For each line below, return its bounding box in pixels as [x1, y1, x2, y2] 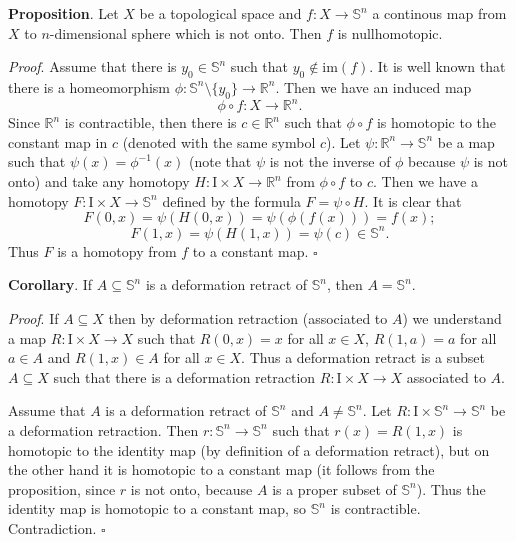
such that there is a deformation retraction [53, 366, 316, 387]
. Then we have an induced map [275, 76, 472, 97]
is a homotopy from [57, 240, 177, 261]
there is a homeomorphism [8, 76, 170, 97]
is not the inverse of [269, 151, 391, 172]
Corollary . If [8, 274, 93, 295]
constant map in [8, 131, 108, 152]
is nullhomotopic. [337, 22, 443, 43]
